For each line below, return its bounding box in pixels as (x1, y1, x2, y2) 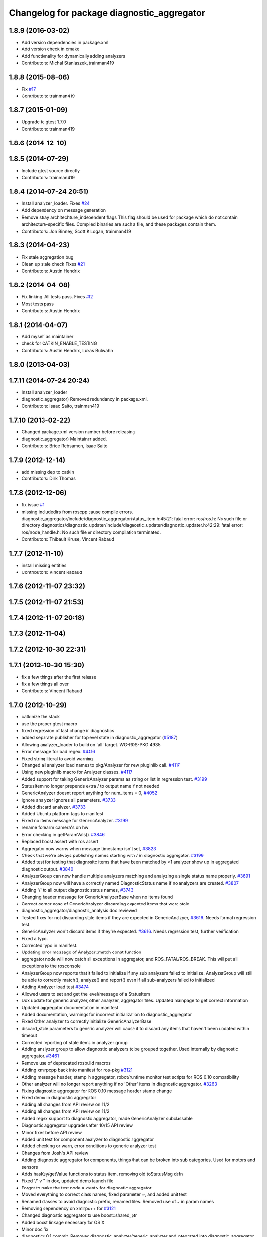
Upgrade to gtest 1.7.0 (21, 119, 66, 125)
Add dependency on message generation (21, 207, 106, 213)
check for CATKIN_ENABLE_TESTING (21, 340, 97, 346)
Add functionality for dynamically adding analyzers (21, 53, 126, 59)
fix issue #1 (21, 502, 44, 508)
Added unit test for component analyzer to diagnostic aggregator (21, 1136, 154, 1142)
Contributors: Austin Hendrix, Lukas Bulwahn (21, 347, 113, 353)
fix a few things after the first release (21, 674, 96, 680)
